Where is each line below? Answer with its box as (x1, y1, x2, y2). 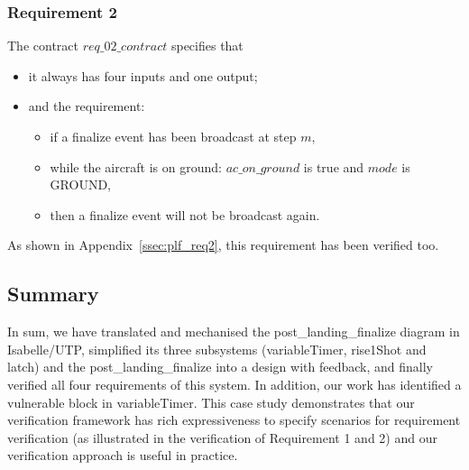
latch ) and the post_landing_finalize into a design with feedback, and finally (7, 357, 433, 376)
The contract (7, 36, 78, 55)
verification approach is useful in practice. (7, 446, 238, 465)
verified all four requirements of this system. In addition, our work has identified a (7, 374, 462, 393)
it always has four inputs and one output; (28, 66, 258, 85)
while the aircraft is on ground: (50, 157, 222, 176)
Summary (7, 280, 99, 308)
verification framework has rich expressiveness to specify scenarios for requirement (7, 410, 461, 429)
